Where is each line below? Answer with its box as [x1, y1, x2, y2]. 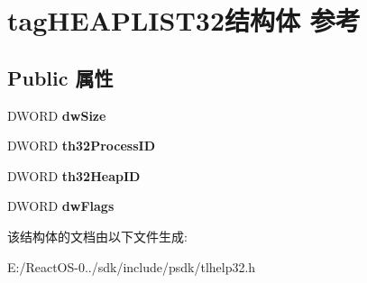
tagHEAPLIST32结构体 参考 [7, 2, 361, 39]
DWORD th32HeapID [7, 166, 141, 185]
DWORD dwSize [7, 105, 106, 124]
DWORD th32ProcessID [7, 136, 155, 155]
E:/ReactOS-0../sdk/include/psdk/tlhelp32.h [7, 257, 256, 276]
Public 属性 [7, 63, 114, 91]
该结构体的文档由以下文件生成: [7, 226, 188, 245]
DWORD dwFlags [7, 196, 115, 215]
